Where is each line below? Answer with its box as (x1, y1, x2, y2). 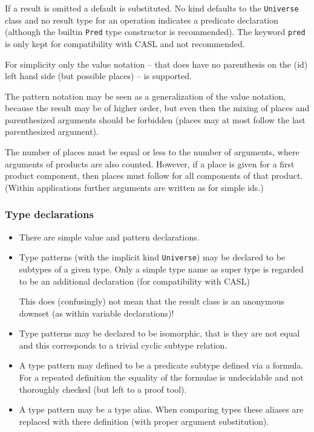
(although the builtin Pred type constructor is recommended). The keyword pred (5, 25, 306, 38)
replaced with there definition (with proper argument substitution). (19, 414, 269, 427)
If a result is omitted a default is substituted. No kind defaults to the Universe (5, 2, 299, 14)
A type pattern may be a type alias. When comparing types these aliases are (19, 403, 304, 416)
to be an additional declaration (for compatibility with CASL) (19, 274, 250, 287)
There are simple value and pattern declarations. (19, 230, 200, 243)
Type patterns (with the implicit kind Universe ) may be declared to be (19, 251, 286, 263)
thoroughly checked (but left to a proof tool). (19, 382, 187, 395)
